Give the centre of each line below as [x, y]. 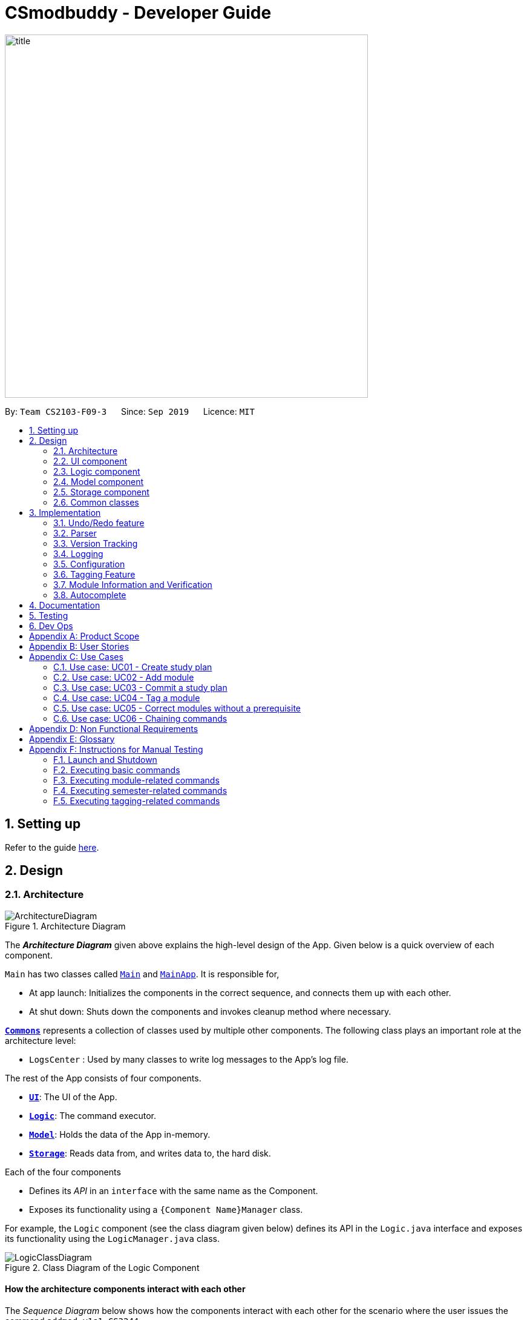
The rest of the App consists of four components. [103, 1078]
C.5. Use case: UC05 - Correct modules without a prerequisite [177, 708]
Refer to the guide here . [52, 847]
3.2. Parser [75, 533]
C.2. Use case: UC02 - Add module [124, 677]
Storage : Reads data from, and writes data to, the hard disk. [150, 1153]
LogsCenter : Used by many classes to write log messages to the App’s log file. [189, 1059]
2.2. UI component [90, 461]
